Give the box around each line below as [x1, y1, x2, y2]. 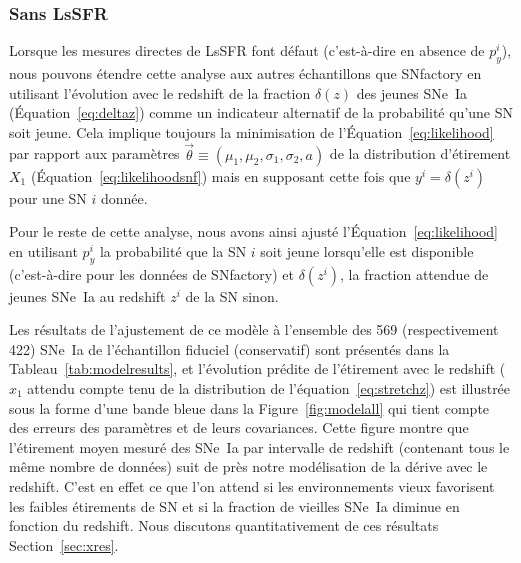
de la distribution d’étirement [329, 143, 511, 164]
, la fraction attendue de [340, 263, 489, 284]
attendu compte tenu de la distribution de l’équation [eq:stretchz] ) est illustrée [27, 377, 511, 398]
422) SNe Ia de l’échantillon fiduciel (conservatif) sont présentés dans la [9, 338, 450, 359]
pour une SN [9, 187, 87, 208]
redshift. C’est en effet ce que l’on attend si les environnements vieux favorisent [9, 475, 495, 496]
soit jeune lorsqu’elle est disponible [260, 240, 474, 261]
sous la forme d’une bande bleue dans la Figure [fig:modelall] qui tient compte [9, 397, 490, 418]
